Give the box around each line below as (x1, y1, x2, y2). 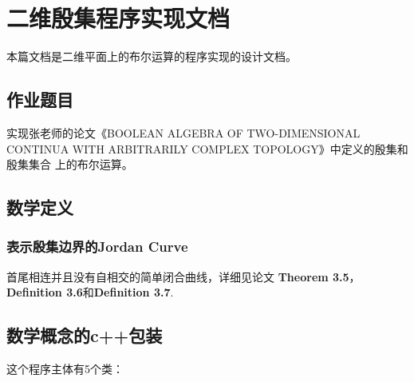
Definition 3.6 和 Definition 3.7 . (6, 284, 174, 300)
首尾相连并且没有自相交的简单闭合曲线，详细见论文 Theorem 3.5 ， (6, 268, 361, 285)
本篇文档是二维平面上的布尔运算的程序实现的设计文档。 (6, 48, 297, 65)
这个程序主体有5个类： (6, 360, 124, 377)
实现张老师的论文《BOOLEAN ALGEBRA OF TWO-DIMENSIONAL (6, 124, 361, 141)
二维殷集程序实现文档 (6, 2, 231, 34)
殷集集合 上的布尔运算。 (6, 156, 133, 173)
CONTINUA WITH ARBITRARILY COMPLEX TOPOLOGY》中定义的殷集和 (6, 140, 408, 157)
